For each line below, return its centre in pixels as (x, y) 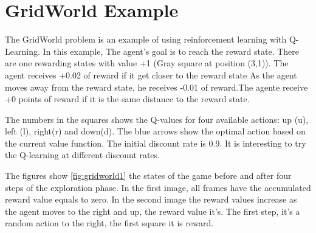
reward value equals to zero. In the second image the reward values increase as (151, 199)
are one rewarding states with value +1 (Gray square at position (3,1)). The (147, 63)
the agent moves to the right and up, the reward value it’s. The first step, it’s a (153, 211)
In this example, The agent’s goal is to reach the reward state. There (171, 51)
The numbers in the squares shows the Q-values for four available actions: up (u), (157, 119)
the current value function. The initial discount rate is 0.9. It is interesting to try (156, 143)
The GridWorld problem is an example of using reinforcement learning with (146, 39)
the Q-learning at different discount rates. (82, 155)
